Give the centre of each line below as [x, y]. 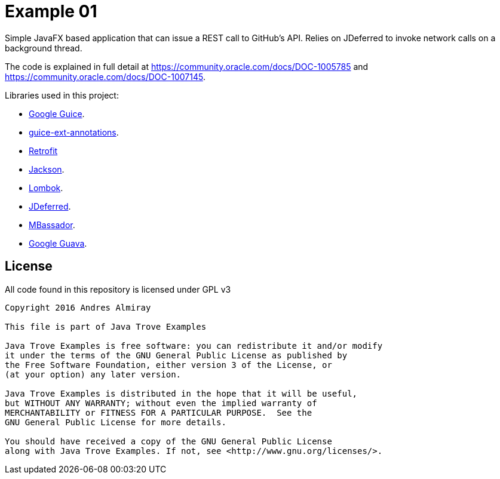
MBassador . [52, 225]
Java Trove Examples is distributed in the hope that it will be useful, [181, 393]
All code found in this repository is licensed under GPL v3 [118, 289]
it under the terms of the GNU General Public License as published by [176, 355]
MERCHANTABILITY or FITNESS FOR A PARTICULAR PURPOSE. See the [159, 412]
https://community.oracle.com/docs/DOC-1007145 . [105, 76]
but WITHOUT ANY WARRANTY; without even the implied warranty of [161, 403]
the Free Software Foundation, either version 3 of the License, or [168, 365]
